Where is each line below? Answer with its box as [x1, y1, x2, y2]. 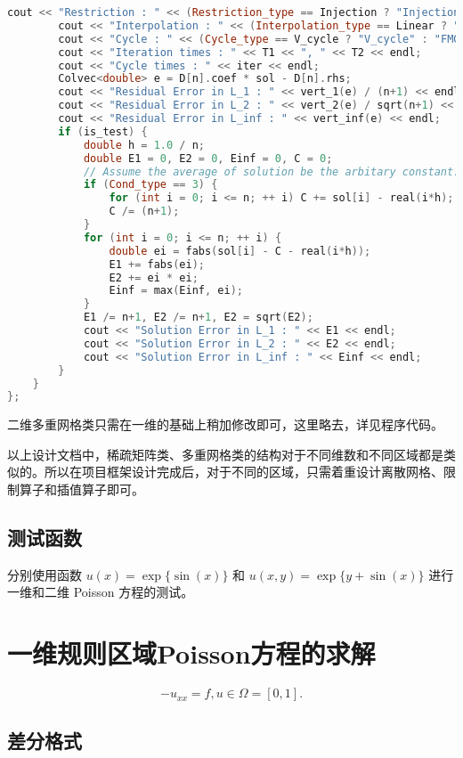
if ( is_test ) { [58, 125, 148, 138]
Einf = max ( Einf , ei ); [109, 284, 243, 297]
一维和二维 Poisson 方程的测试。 [7, 583, 194, 601]
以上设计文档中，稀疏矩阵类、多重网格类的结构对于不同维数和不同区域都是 [7, 444, 443, 463]
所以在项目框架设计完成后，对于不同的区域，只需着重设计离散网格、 [44, 462, 443, 481]
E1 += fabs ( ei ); [109, 257, 205, 271]
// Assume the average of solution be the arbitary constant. [83, 165, 460, 178]
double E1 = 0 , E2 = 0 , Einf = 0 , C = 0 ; [83, 151, 333, 165]
